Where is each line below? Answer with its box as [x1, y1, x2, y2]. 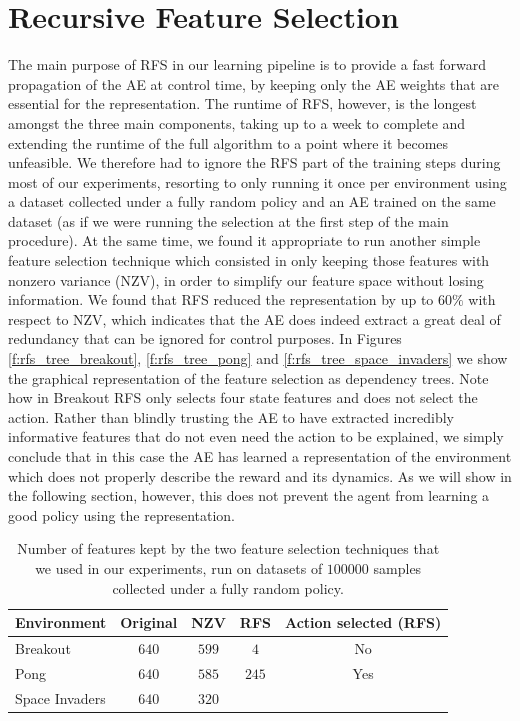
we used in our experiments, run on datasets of [35, 557, 323, 578]
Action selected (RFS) [284, 612, 442, 633]
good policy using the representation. [8, 504, 235, 525]
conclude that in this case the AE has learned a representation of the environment [8, 446, 512, 466]
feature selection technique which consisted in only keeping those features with [8, 250, 490, 271]
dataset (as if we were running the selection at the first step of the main [8, 210, 449, 231]
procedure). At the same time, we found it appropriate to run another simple [8, 230, 481, 251]
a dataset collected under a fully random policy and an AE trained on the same [8, 191, 496, 212]
